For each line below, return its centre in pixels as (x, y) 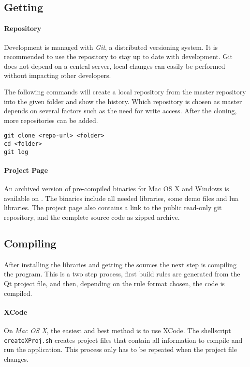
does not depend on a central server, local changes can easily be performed (115, 66)
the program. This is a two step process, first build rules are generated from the (122, 274)
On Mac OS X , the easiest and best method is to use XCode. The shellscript (118, 330)
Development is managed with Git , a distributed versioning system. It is (111, 47)
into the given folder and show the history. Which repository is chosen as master (123, 101)
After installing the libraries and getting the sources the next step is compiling (120, 264)
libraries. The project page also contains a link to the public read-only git (113, 207)
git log (16, 152)
